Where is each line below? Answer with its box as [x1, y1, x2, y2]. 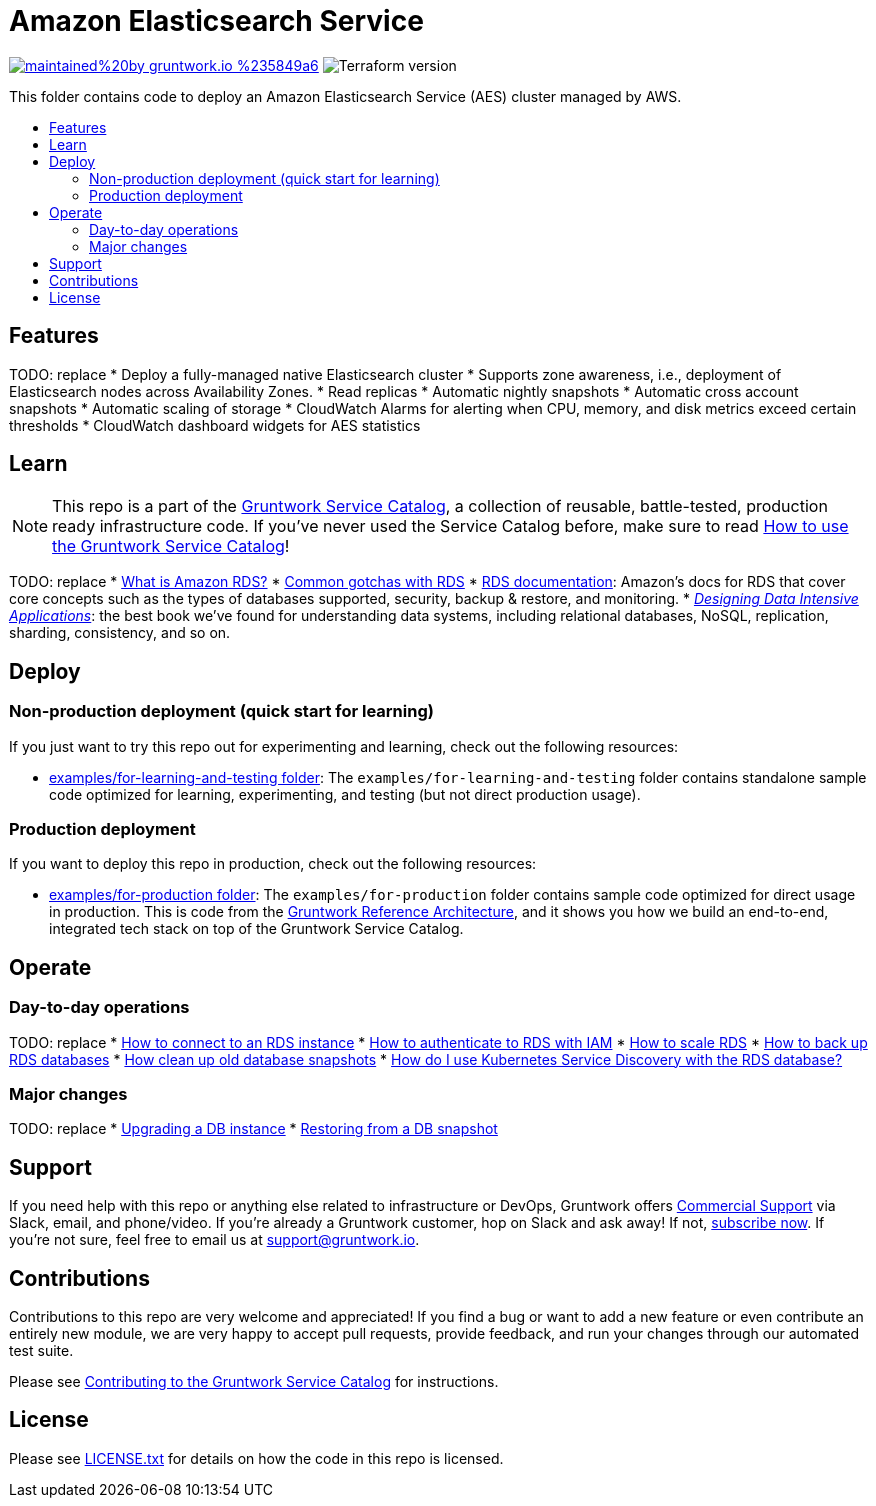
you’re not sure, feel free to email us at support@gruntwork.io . [9, 1231, 420, 1249]
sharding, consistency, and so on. [9, 624, 231, 642]
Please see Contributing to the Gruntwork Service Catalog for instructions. [9, 1373, 499, 1391]
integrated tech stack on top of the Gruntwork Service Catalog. [49, 920, 464, 938]
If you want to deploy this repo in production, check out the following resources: [9, 855, 537, 873]
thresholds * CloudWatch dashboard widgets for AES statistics [9, 416, 421, 434]
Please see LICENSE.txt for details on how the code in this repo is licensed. [9, 1449, 504, 1467]
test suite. [9, 1342, 74, 1360]
